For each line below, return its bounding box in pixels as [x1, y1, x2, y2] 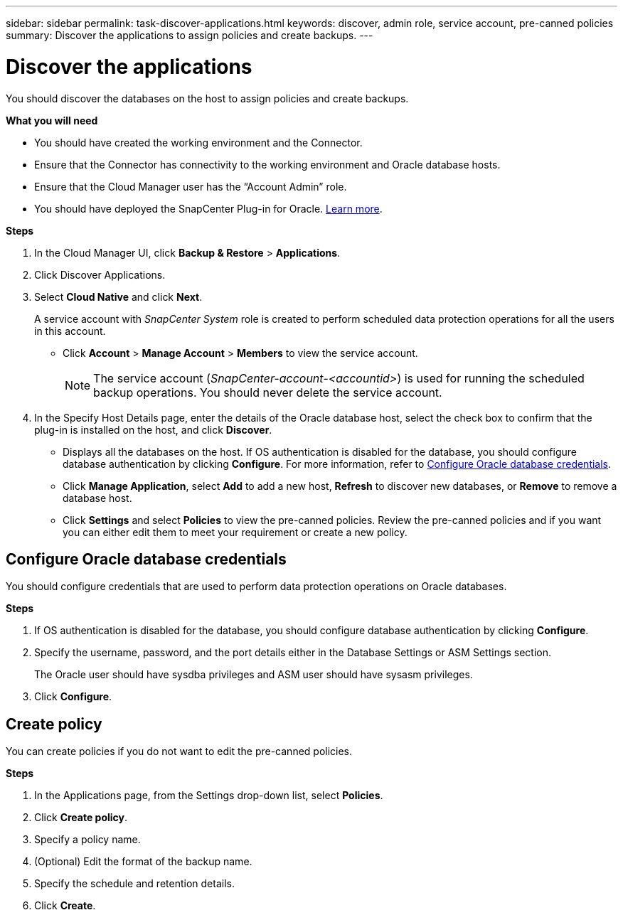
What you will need [6, 114, 98, 127]
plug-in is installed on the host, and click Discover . [34, 423, 272, 436]
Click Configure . [34, 690, 112, 703]
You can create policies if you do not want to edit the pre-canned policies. [6, 745, 353, 758]
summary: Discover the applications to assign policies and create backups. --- [6, 29, 373, 41]
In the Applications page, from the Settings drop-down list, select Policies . [34, 789, 383, 802]
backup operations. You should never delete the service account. [93, 385, 442, 400]
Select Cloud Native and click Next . [34, 290, 203, 303]
